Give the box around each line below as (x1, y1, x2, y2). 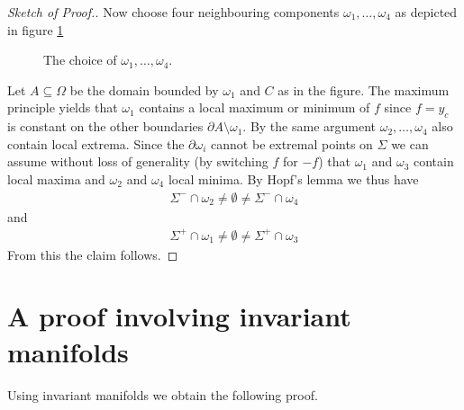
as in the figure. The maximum (277, 80, 450, 99)
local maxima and (7, 169, 105, 188)
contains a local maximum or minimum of (139, 98, 370, 117)
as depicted (395, 3, 458, 21)
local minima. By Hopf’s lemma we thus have (168, 169, 419, 188)
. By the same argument (242, 117, 376, 136)
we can (391, 134, 429, 153)
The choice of (43, 50, 117, 69)
